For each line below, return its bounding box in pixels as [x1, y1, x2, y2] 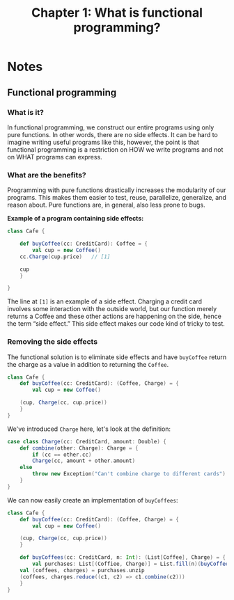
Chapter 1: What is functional [31, 5, 203, 21]
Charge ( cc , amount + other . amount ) [32, 457, 136, 464]
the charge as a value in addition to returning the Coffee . [7, 360, 169, 368]
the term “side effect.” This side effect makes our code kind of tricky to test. [7, 319, 225, 328]
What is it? [7, 107, 44, 117]
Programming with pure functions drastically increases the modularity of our [7, 186, 226, 194]
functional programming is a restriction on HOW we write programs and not [7, 145, 224, 154]
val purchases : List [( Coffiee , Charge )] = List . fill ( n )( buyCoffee [32, 560, 229, 568]
